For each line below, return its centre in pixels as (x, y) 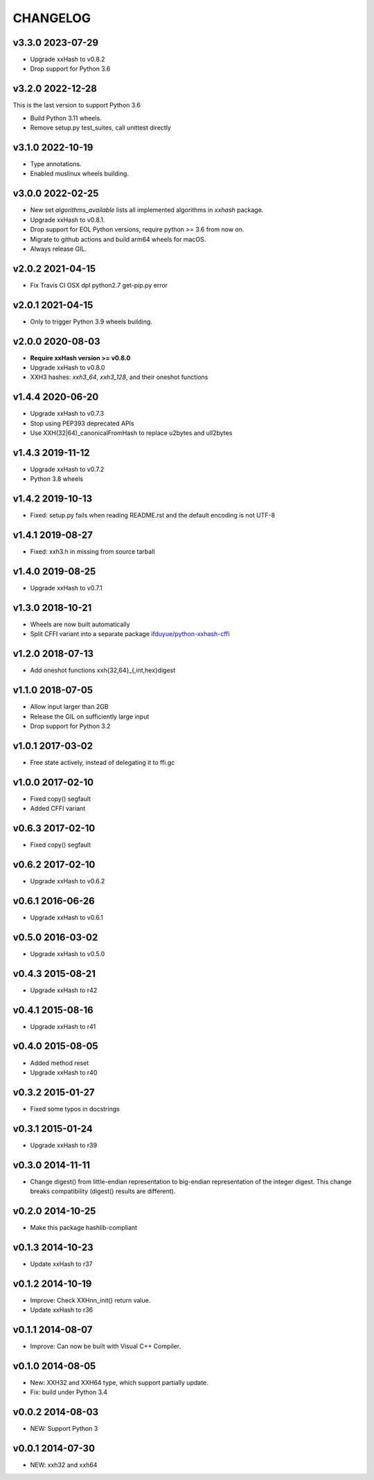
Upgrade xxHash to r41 (63, 1026)
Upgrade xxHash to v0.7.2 (67, 469)
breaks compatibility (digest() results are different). (103, 1191)
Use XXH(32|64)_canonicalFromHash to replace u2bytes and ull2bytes (131, 433)
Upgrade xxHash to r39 (63, 1145)
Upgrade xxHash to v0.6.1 (67, 917)
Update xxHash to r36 (62, 1310)
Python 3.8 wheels (56, 479)
